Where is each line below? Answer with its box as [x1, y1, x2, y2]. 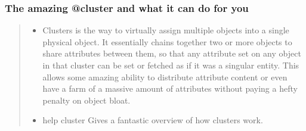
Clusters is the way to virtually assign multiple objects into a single [42, 24, 289, 36]
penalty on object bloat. [42, 93, 131, 106]
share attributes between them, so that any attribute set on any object [42, 47, 301, 60]
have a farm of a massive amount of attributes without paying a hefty [42, 82, 298, 95]
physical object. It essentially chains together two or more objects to [42, 35, 292, 48]
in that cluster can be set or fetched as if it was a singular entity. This [42, 59, 299, 71]
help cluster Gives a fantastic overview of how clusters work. [42, 114, 263, 126]
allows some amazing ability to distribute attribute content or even [42, 70, 288, 83]
